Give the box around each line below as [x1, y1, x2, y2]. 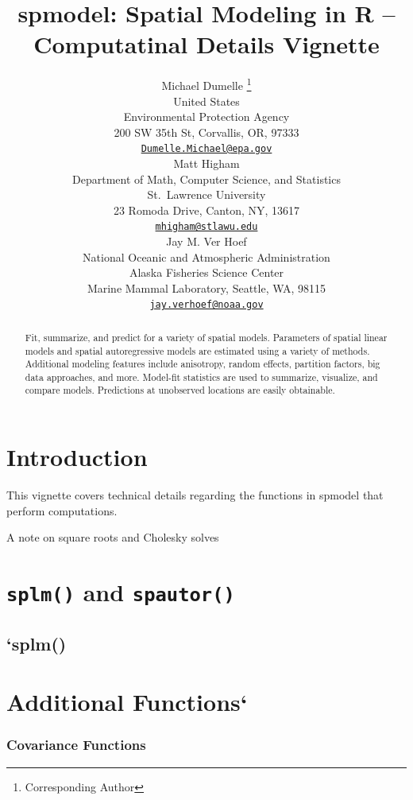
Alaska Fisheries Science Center [129, 264, 284, 281]
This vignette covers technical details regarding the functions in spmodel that [6, 487, 384, 503]
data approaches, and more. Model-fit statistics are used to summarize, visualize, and [25, 370, 378, 383]
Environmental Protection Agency [123, 108, 290, 125]
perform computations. [6, 502, 118, 518]
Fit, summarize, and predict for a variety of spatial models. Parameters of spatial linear [25, 330, 388, 344]
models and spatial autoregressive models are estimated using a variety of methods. [25, 344, 370, 357]
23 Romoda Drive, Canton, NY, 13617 [113, 201, 300, 218]
